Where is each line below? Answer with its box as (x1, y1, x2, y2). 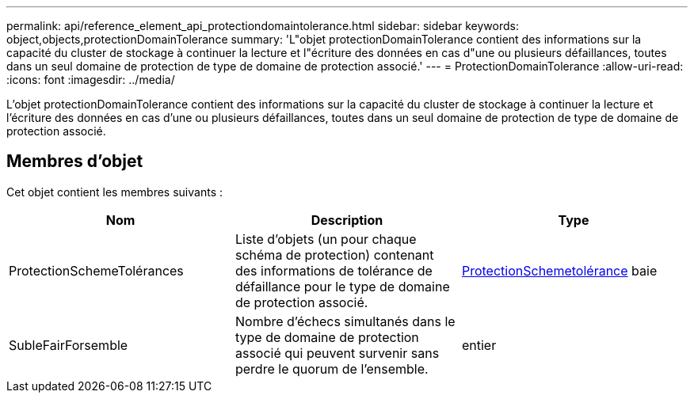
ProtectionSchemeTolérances (9, 262, 184, 279)
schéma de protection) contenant (235, 246, 434, 263)
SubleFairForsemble (9, 336, 128, 353)
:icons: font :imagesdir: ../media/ (6, 73, 175, 86)
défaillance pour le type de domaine (235, 278, 450, 294)
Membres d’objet (6, 151, 143, 172)
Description (311, 211, 383, 228)
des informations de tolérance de (235, 262, 433, 279)
